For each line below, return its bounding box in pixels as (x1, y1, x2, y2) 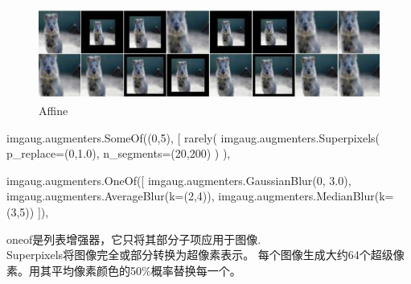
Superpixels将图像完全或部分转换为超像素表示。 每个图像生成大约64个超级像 (6, 246, 405, 263)
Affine (39, 102, 68, 119)
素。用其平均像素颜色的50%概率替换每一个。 (6, 261, 241, 278)
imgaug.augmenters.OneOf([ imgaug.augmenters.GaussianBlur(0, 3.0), (6, 171, 351, 188)
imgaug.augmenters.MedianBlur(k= (218, 187, 394, 204)
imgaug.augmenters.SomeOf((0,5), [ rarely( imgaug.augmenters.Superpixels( (6, 129, 380, 146)
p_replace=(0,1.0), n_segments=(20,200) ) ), (6, 145, 231, 162)
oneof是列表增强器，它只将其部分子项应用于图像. (6, 230, 261, 247)
